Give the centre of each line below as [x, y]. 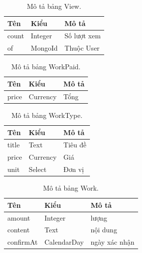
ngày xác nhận [113, 242]
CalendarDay [64, 242]
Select [38, 169]
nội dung [104, 230]
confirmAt [23, 242]
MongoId [44, 48]
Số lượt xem [83, 36]
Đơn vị [74, 169]
